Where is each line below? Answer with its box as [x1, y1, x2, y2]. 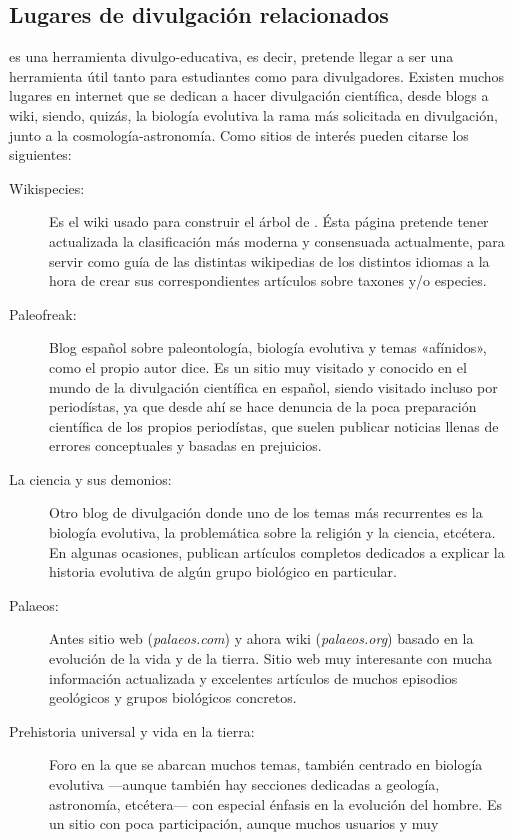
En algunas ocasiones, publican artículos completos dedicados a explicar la [49, 541, 505, 562]
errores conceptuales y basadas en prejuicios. [49, 435, 322, 456]
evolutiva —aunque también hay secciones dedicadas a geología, [49, 774, 440, 795]
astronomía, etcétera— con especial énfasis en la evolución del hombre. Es [49, 793, 502, 814]
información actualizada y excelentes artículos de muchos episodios [49, 667, 458, 688]
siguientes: [9, 144, 72, 165]
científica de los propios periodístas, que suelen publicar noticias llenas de [49, 415, 499, 436]
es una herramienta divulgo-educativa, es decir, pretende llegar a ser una [9, 46, 454, 67]
